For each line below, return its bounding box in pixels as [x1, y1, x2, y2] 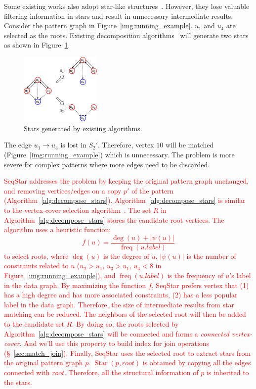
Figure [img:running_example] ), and [4, 270, 116, 280]
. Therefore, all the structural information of [64, 367, 199, 377]
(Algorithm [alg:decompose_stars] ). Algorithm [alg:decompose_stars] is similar [4, 195, 246, 205]
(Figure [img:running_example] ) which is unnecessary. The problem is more [4, 149, 235, 159]
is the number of [186, 250, 236, 261]
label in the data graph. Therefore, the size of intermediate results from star [4, 299, 235, 309]
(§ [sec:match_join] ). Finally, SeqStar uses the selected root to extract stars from [4, 347, 251, 358]
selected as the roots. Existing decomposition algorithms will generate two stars [4, 30, 249, 40]
